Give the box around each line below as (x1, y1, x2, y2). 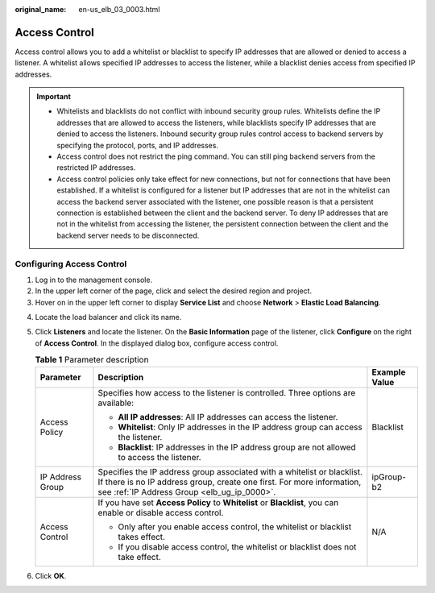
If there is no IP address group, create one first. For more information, (97, 476, 362, 487)
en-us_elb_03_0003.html (78, 5, 160, 14)
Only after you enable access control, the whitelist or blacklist (118, 520, 352, 532)
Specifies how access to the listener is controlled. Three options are (97, 387, 356, 398)
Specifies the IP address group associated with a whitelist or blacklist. (97, 466, 362, 477)
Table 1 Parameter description (35, 355, 149, 366)
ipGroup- (371, 471, 407, 483)
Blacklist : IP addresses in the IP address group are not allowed (118, 442, 356, 453)
